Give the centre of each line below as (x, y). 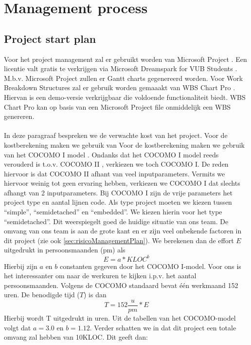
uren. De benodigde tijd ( (42, 295)
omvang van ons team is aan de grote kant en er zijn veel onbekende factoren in (123, 231)
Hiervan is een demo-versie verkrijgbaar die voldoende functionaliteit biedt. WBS (125, 97)
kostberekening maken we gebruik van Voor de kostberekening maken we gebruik (124, 144)
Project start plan (50, 38)
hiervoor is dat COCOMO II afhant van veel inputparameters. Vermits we (115, 173)
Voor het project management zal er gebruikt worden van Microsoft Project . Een (125, 59)
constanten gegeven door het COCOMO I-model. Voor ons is (150, 266)
